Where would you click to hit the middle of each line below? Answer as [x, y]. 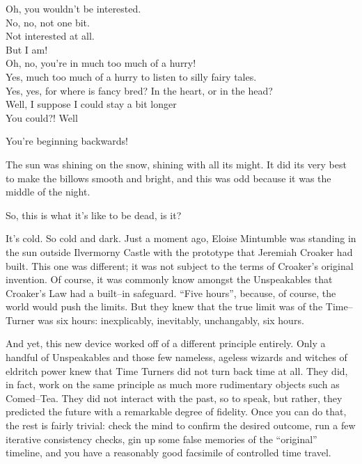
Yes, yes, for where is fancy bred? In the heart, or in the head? [139, 90]
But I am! [27, 49]
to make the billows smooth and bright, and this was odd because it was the [168, 178]
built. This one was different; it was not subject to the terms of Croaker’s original [180, 265]
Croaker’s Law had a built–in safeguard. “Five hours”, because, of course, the [171, 293]
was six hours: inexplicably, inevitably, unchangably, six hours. [171, 320]
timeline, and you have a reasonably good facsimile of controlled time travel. [168, 453]
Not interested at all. [50, 36]
